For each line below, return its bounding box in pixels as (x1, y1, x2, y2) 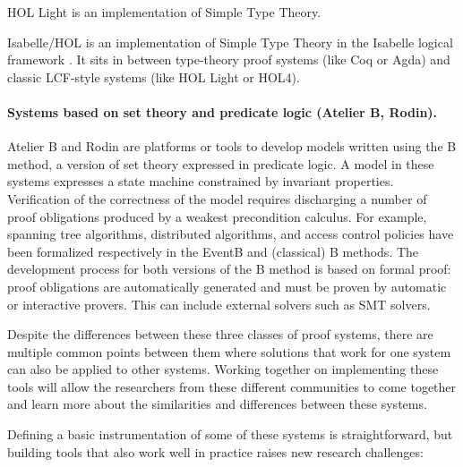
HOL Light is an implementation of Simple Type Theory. (7, 3, 322, 21)
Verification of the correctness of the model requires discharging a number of (7, 189, 427, 208)
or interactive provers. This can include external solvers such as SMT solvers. (7, 294, 431, 313)
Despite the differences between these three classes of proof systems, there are (7, 325, 433, 344)
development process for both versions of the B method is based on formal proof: (7, 259, 451, 278)
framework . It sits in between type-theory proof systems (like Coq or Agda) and (7, 50, 450, 69)
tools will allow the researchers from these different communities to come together (7, 377, 457, 395)
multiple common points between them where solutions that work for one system (7, 342, 451, 361)
